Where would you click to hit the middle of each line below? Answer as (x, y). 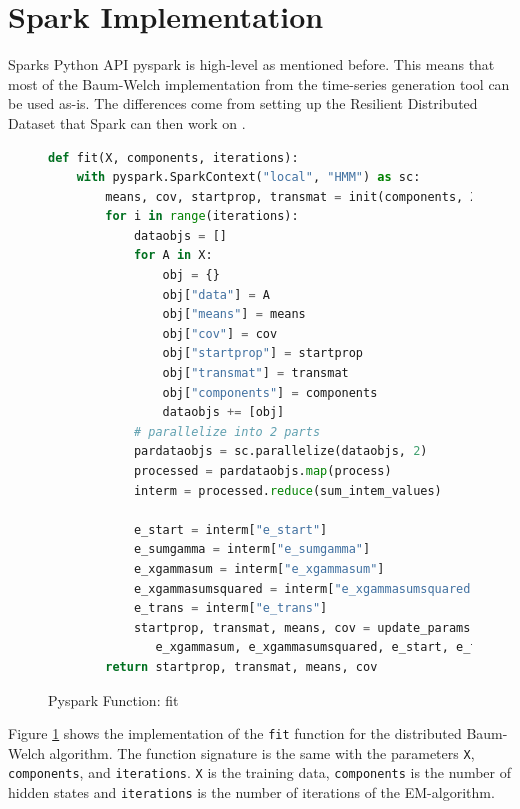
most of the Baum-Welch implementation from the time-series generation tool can (259, 83)
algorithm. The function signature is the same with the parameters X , (262, 752)
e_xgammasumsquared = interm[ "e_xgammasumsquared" (305, 588)
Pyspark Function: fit (113, 699)
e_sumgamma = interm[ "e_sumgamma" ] (252, 549)
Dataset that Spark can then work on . (127, 122)
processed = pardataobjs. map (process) (262, 471)
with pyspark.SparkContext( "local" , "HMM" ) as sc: (248, 177)
